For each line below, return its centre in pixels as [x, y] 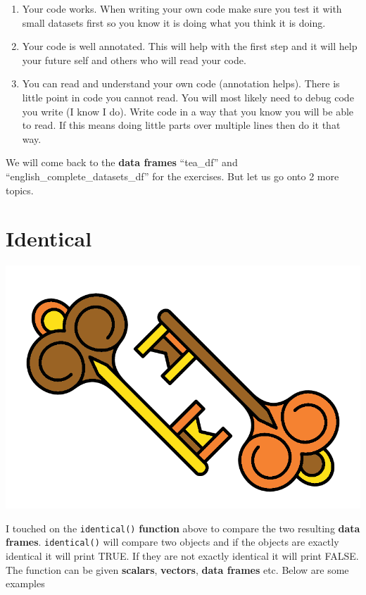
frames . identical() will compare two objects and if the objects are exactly [172, 542]
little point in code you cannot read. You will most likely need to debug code [188, 97]
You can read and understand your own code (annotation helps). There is [181, 83]
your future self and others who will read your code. [134, 60]
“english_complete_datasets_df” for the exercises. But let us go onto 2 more [172, 176]
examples [25, 583]
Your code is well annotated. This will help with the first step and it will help [190, 46]
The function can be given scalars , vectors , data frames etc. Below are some [177, 569]
